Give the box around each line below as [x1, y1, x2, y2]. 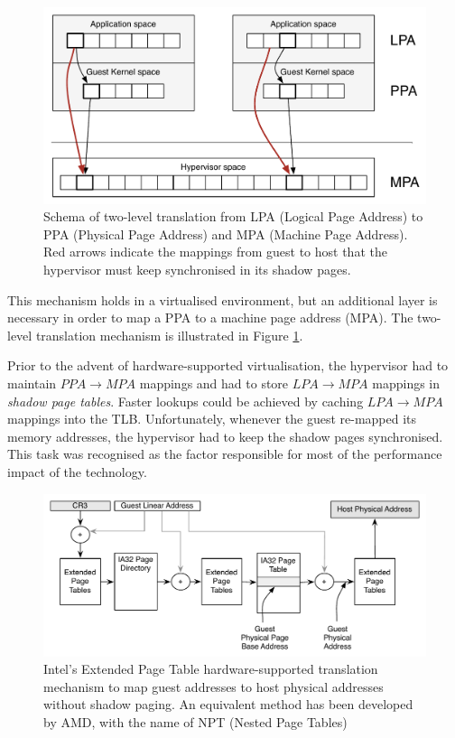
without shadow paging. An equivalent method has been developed [43, 695, 413, 714]
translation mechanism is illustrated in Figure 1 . [35, 325, 303, 344]
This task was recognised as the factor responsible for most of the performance [7, 444, 442, 463]
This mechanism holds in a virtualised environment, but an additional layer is [7, 290, 438, 309]
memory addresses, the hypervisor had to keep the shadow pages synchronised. [7, 426, 443, 445]
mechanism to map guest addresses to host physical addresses [43, 677, 384, 696]
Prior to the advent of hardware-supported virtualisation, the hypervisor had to [7, 356, 449, 375]
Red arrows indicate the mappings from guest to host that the [43, 242, 387, 261]
